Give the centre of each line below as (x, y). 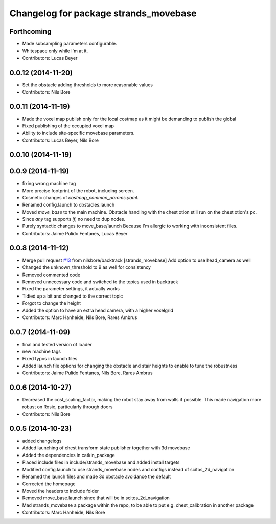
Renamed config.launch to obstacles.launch (68, 205)
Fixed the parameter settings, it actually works (71, 289)
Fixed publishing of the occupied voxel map (68, 126)
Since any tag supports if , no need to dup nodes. (74, 219)
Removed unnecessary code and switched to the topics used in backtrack (100, 282)
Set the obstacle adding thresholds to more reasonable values (88, 85)
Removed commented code (51, 275)
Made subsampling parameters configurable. (70, 44)
